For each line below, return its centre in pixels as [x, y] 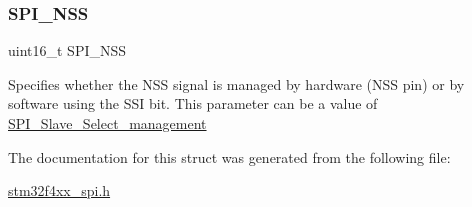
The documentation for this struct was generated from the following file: [229, 156]
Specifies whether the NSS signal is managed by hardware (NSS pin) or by [236, 83]
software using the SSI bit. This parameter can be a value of [193, 103]
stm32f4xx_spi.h [59, 190]
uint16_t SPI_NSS [67, 50]
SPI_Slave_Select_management [107, 123]
